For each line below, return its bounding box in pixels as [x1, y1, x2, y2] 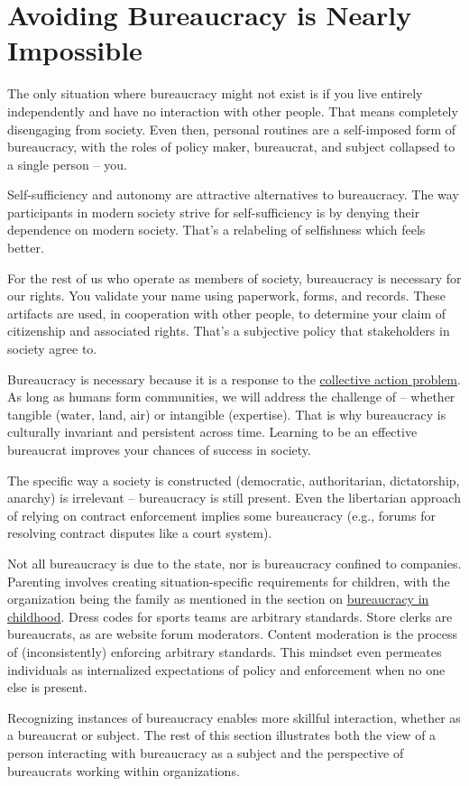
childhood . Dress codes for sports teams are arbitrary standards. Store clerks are [7, 606, 453, 625]
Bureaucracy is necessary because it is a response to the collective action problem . [7, 369, 461, 388]
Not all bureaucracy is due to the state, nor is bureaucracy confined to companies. [7, 553, 462, 572]
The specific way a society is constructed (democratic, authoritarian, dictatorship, [7, 470, 460, 489]
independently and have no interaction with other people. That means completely [7, 101, 458, 120]
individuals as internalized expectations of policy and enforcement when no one [7, 660, 446, 679]
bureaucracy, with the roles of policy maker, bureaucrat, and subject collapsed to [7, 137, 455, 156]
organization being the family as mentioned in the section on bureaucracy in [7, 589, 429, 608]
